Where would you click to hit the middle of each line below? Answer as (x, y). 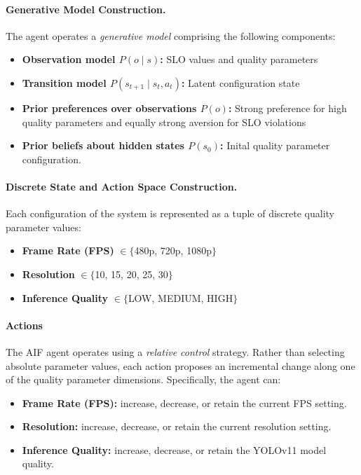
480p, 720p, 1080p (173, 250)
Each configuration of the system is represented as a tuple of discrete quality (170, 213)
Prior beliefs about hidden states (103, 145)
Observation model (69, 59)
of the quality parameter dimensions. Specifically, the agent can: (143, 379)
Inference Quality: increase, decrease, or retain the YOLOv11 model (174, 449)
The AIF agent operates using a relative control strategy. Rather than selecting (175, 351)
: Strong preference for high (287, 108)
